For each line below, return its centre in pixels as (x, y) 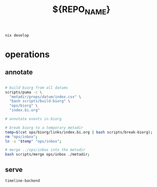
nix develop (17, 35)
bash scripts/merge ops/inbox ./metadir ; (47, 155)
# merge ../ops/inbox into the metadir (45, 150)
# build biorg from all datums (37, 88)
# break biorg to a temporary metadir (44, 127)
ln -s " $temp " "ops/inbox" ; (33, 141)
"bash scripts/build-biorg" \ (40, 101)
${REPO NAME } (81, 10)
